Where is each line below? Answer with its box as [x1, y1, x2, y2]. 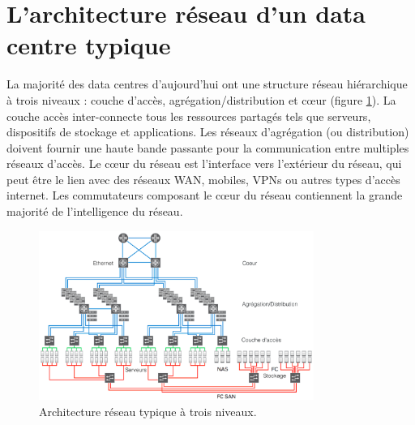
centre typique [6, 28, 171, 62]
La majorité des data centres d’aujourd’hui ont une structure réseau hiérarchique [6, 75, 408, 92]
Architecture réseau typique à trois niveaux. [39, 402, 257, 419]
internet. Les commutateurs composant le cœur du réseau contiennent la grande [6, 187, 403, 204]
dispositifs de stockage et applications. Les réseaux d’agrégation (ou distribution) [6, 123, 409, 140]
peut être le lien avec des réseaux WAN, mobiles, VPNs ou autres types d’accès [6, 170, 400, 187]
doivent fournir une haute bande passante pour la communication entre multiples [6, 139, 409, 156]
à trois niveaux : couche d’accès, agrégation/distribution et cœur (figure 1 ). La [6, 91, 396, 108]
